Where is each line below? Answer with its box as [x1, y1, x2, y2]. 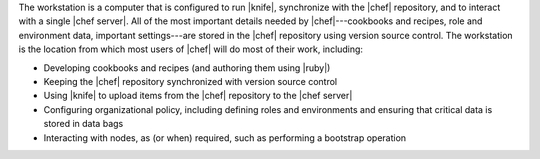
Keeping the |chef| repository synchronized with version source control [43, 75, 338, 87]
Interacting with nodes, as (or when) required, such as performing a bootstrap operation [43, 131, 407, 144]
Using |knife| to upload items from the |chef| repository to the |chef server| [43, 90, 353, 102]
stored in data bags [43, 118, 124, 130]
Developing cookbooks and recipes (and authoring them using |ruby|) [43, 61, 331, 74]
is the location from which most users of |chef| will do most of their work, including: [18, 43, 364, 55]
